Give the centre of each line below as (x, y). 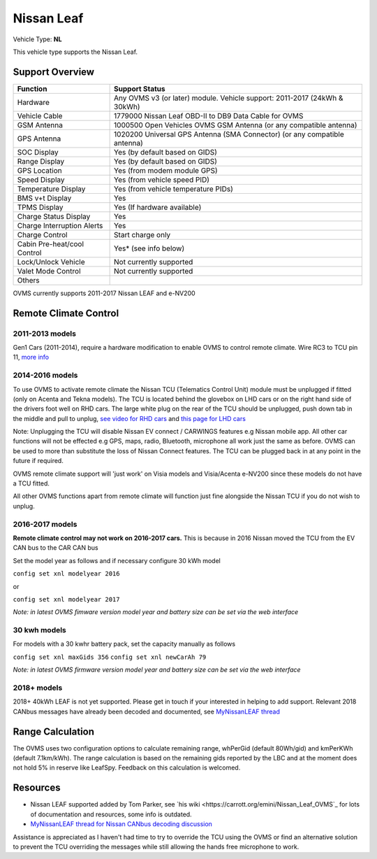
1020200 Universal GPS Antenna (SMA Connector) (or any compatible (229, 134)
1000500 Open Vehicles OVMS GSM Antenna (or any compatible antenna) (236, 125)
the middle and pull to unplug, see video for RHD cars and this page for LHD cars (129, 418)
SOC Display (38, 152)
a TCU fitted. (31, 483)
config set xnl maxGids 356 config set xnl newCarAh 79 (110, 657)
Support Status (140, 89)
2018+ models (38, 688)
